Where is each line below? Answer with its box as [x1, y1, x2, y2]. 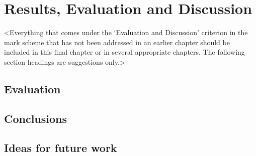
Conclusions [4, 110, 67, 126]
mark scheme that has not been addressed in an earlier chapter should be [4, 37, 230, 47]
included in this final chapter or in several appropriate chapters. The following [4, 47, 245, 57]
